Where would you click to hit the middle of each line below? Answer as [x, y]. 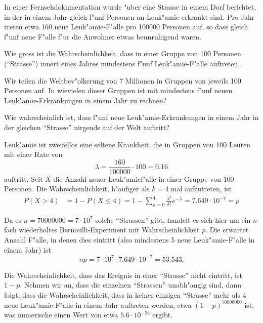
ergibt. [163, 315]
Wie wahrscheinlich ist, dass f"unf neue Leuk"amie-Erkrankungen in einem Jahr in [131, 117]
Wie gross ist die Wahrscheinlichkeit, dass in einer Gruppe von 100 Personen [123, 53]
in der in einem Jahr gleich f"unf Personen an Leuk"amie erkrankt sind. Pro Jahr [129, 16]
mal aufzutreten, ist [201, 189]
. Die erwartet [227, 230]
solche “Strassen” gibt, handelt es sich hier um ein [173, 219]
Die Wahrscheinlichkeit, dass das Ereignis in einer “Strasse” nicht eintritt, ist [123, 275]
